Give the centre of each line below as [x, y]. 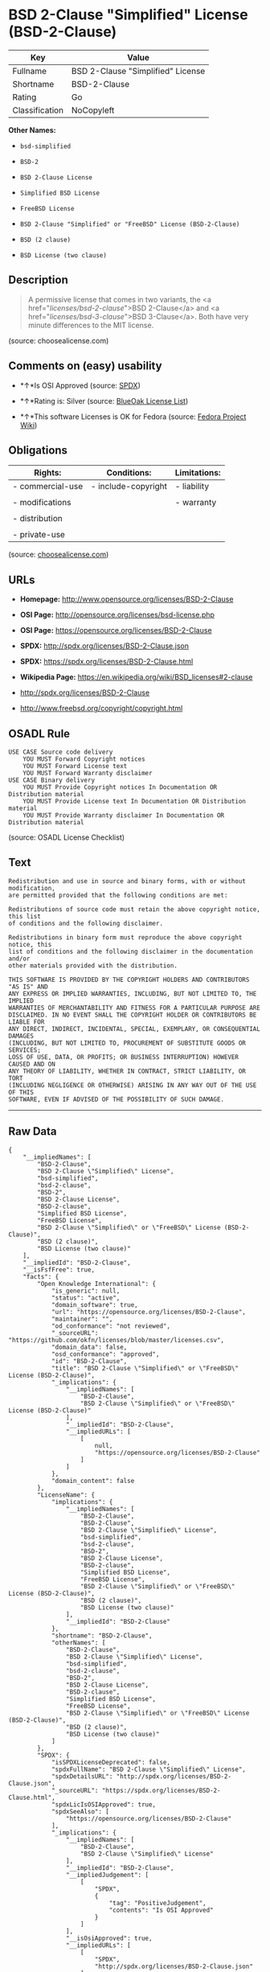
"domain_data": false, [89, 1347]
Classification [38, 110]
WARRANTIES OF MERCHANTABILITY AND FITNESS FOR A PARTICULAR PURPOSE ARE [135, 1008]
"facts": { [41, 1276]
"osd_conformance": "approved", [105, 1354]
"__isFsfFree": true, [59, 1269]
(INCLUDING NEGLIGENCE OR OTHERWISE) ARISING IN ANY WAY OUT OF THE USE [133, 1085]
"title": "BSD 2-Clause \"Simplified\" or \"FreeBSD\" [145, 1368]
